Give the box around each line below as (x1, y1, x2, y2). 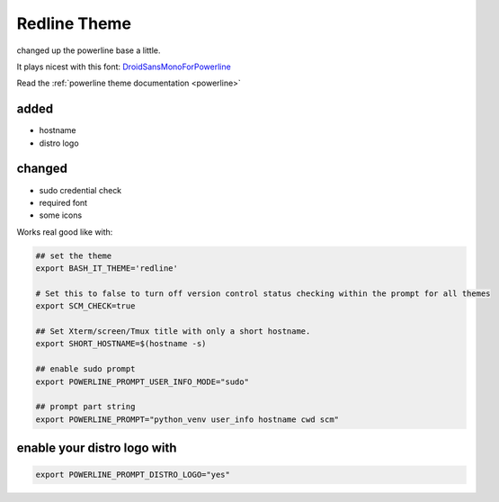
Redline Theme (16, 13, 132, 33)
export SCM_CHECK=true (35, 301, 136, 311)
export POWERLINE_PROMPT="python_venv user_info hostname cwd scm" (35, 414, 340, 425)
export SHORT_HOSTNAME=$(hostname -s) (35, 338, 207, 349)
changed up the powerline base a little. (16, 45, 161, 56)
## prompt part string (35, 401, 136, 412)
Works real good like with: (16, 226, 113, 238)
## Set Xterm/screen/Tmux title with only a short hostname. (35, 327, 311, 336)
